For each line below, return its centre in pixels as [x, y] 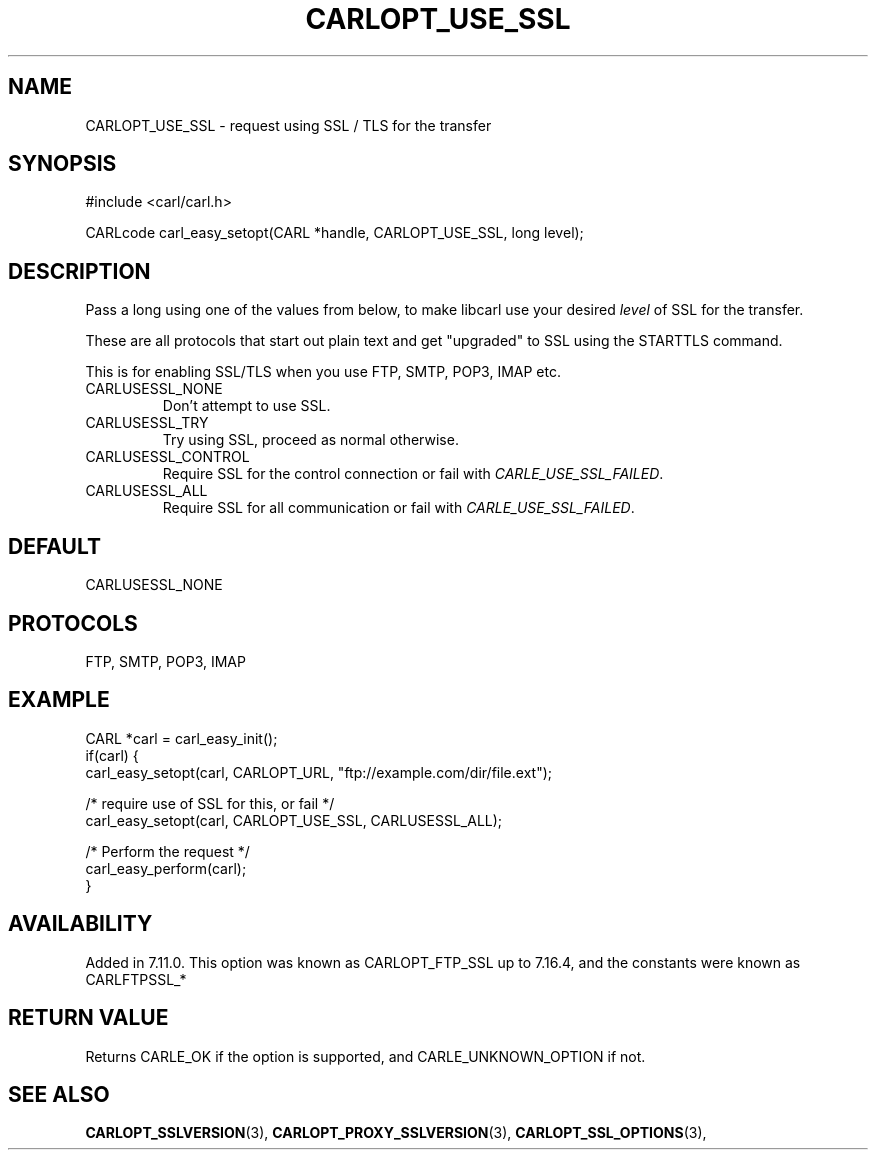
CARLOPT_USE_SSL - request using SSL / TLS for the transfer [288, 125]
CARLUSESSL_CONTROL [167, 457]
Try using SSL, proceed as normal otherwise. [310, 440]
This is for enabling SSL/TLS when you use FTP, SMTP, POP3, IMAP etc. [323, 372]
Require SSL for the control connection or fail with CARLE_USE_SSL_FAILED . [413, 474]
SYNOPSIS [62, 164]
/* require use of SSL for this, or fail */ [210, 803]
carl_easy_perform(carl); [166, 868]
